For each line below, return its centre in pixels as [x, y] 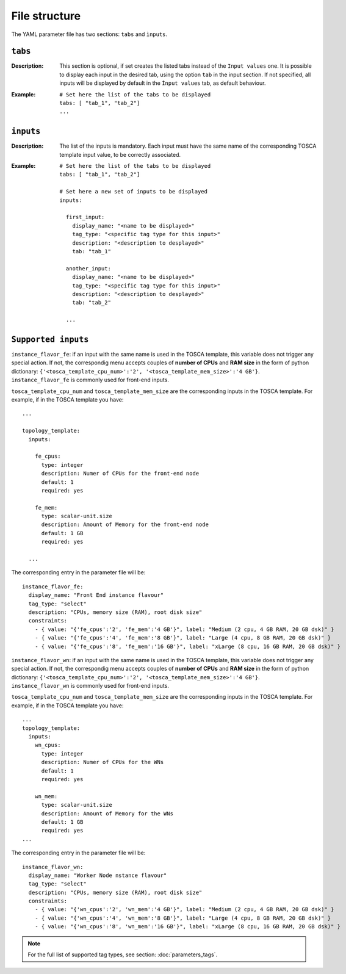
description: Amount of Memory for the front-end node [125, 525]
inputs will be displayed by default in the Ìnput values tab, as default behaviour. [163, 83]
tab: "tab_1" [92, 251]
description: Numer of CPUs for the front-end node [120, 474]
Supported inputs [50, 339]
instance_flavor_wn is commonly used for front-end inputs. [90, 686]
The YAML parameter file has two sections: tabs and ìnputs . [89, 34]
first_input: [85, 217]
